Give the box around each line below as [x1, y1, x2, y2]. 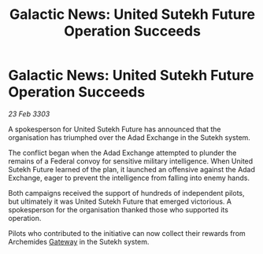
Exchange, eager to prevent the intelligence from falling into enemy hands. [8, 173, 250, 182]
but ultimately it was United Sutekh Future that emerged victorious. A [8, 197, 232, 206]
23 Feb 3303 [8, 109, 50, 119]
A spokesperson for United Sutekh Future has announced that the [8, 124, 222, 134]
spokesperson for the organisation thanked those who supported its [8, 204, 228, 214]
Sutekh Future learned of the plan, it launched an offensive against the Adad [8, 164, 256, 174]
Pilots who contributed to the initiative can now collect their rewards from [8, 228, 246, 237]
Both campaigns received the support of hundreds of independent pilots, [8, 188, 246, 197]
